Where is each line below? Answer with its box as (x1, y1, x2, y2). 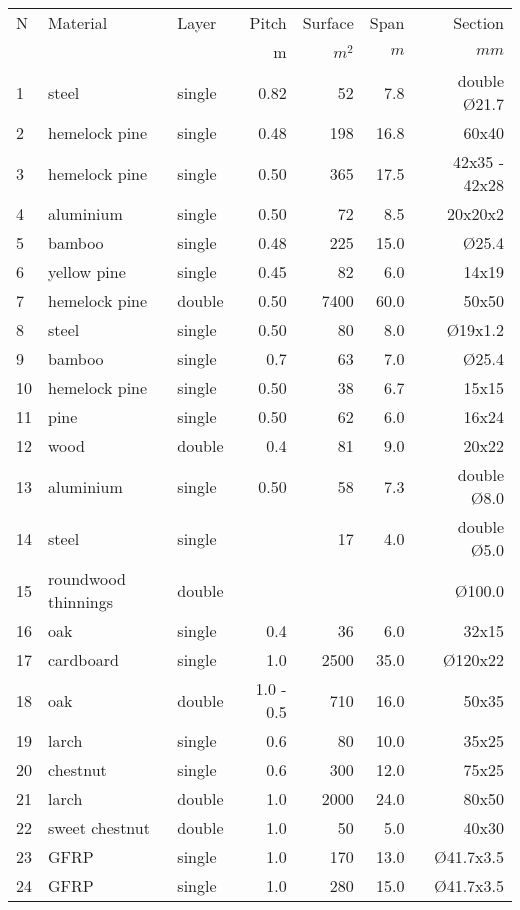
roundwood (48, 567, 126, 590)
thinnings (48, 590, 114, 613)
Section (453, 11, 504, 34)
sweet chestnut (48, 816, 150, 839)
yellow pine (48, 260, 126, 283)
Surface (302, 11, 354, 34)
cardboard (48, 648, 119, 671)
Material (48, 11, 108, 34)
